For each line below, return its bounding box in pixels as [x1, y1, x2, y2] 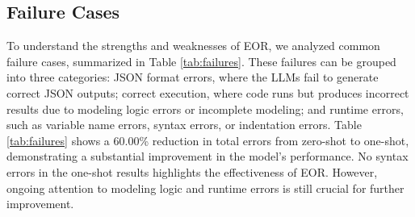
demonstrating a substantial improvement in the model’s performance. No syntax [6, 148, 409, 165]
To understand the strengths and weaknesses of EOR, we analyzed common [6, 37, 380, 54]
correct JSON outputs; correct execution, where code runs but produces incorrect [6, 84, 409, 101]
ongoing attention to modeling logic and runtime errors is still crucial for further [6, 179, 405, 196]
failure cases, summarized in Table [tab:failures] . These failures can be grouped [6, 52, 396, 69]
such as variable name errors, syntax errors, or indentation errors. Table [6, 116, 362, 133]
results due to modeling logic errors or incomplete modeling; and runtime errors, [6, 100, 404, 117]
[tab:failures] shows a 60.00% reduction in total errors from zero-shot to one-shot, [6, 131, 409, 148]
